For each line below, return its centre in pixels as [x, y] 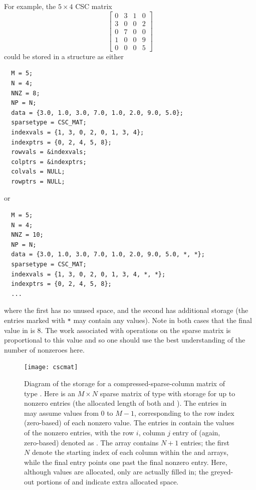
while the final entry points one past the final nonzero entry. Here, [126, 462]
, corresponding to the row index [184, 413]
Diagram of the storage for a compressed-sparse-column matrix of [124, 383]
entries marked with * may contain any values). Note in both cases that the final [128, 320]
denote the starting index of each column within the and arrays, [130, 452]
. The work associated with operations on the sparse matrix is [136, 330]
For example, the [30, 6]
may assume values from [61, 413]
